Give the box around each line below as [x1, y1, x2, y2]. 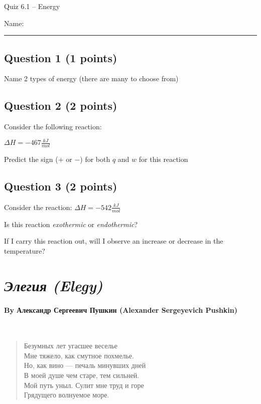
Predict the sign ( [4, 154, 58, 164]
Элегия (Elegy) [4, 275, 103, 296]
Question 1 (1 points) [4, 50, 117, 65]
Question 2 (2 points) [4, 98, 117, 113]
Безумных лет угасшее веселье [24, 340, 117, 351]
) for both [80, 154, 110, 164]
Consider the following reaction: [4, 121, 102, 132]
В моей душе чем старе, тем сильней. [24, 370, 140, 380]
